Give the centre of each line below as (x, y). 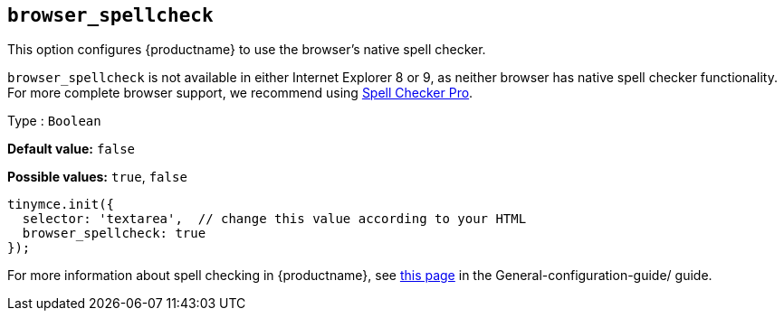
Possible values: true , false (97, 177)
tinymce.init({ (61, 205)
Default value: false (72, 149)
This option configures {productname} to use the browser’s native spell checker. (247, 50)
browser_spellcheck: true (114, 234)
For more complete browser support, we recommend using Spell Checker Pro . (240, 93)
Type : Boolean (54, 121)
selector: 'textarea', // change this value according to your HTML (274, 219)
